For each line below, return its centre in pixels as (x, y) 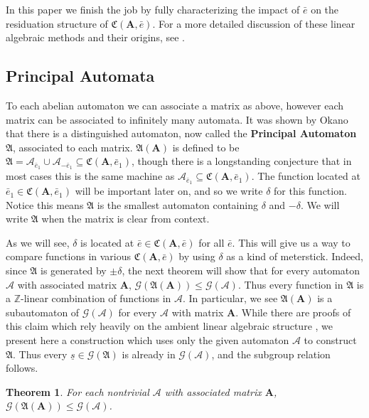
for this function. (310, 191)
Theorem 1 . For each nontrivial (77, 391)
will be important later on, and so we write (169, 191)
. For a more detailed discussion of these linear (254, 23)
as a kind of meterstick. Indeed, (295, 256)
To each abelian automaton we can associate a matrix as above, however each (175, 105)
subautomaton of (43, 312)
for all (212, 242)
